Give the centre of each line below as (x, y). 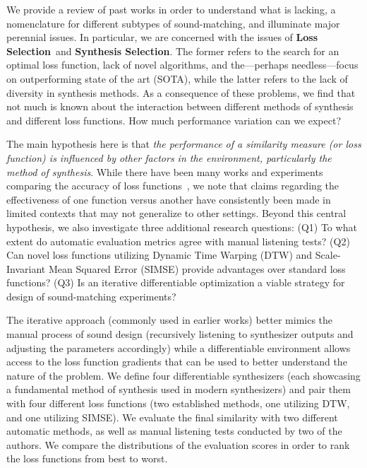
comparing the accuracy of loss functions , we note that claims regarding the (173, 186)
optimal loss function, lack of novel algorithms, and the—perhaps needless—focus (182, 65)
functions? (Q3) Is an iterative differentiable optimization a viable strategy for (176, 282)
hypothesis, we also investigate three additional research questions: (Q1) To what (182, 227)
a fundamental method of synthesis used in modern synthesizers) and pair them (179, 389)
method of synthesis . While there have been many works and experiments (165, 171)
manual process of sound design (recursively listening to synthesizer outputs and (180, 334)
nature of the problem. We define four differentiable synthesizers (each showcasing (183, 375)
